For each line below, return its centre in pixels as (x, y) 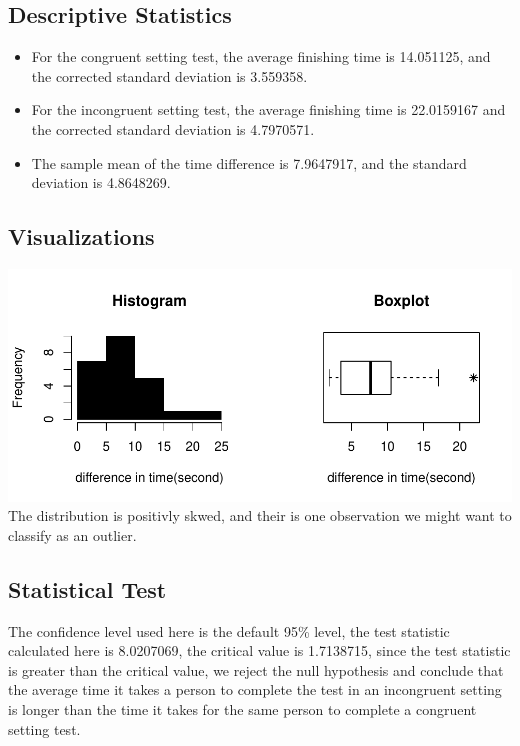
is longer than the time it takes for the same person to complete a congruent (242, 708)
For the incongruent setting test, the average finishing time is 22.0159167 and (268, 109)
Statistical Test (87, 588)
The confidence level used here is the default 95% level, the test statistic (229, 630)
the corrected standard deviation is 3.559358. (169, 75)
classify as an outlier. (72, 534)
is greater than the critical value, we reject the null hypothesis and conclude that (256, 669)
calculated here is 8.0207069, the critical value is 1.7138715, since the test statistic (259, 650)
